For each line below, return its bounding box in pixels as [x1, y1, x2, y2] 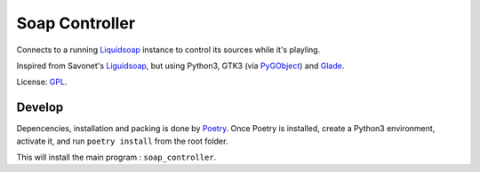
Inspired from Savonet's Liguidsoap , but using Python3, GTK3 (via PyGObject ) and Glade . [16, 60, 345, 71]
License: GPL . [16, 76, 68, 88]
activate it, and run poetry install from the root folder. [16, 136, 228, 146]
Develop [16, 100, 64, 115]
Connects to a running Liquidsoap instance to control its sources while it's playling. [16, 44, 321, 55]
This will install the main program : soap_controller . [16, 152, 217, 163]
